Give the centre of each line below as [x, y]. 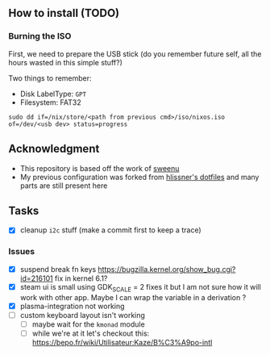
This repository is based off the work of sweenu [100, 168]
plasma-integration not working [72, 306]
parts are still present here [64, 186]
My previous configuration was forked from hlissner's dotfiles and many [139, 177]
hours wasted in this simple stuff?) [65, 62]
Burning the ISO [40, 36]
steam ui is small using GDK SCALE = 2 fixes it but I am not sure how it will [141, 288]
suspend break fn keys [58, 269]
